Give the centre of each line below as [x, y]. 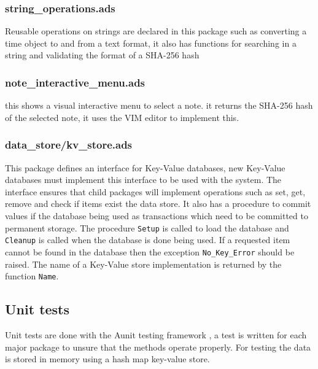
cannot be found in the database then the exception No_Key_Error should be [150, 251]
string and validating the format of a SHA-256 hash [102, 55]
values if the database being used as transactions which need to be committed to [157, 216]
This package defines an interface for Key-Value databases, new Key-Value [145, 167]
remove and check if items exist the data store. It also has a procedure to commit [158, 204]
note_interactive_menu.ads [75, 82]
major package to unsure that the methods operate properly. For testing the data [158, 347]
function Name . [32, 276]
